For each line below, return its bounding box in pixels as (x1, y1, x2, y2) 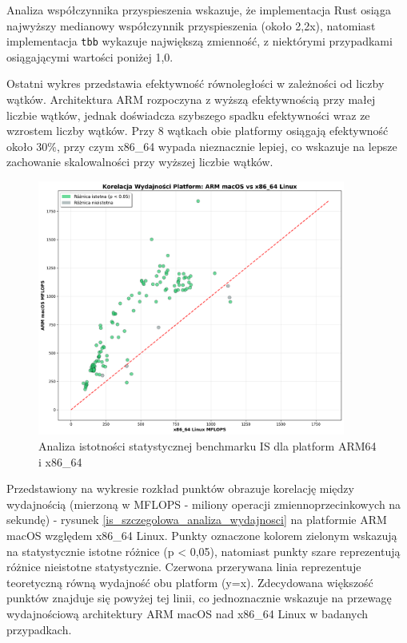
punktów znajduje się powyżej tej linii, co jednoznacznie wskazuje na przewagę (6, 589, 392, 606)
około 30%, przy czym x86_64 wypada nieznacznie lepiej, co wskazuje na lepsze (6, 137, 397, 154)
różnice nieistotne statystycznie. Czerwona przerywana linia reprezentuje (6, 558, 361, 575)
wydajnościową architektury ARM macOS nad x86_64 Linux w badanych (6, 605, 369, 622)
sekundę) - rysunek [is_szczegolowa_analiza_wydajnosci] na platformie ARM (6, 511, 387, 528)
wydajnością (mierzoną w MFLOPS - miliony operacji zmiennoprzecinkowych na (6, 495, 401, 512)
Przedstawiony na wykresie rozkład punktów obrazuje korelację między (6, 480, 354, 497)
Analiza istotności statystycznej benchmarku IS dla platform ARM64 (38, 438, 377, 454)
